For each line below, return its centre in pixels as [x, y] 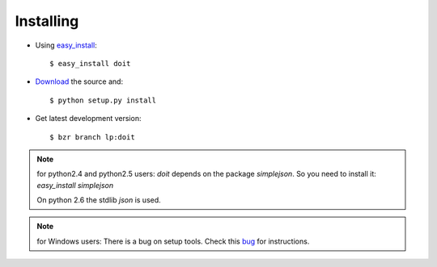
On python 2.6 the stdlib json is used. [99, 200]
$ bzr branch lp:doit [92, 137]
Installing [47, 21]
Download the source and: [79, 81]
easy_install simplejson [75, 185]
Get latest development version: [88, 119]
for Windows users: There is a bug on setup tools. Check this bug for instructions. [173, 241]
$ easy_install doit [90, 63]
